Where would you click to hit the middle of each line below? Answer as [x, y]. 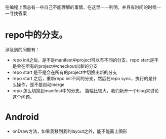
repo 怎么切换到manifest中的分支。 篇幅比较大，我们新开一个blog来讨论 [85, 90]
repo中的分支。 [37, 35]
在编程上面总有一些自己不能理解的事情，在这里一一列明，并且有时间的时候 [81, 7]
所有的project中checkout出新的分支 [62, 66]
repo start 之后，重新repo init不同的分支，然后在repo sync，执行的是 [83, 78]
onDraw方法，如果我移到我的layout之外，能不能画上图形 [70, 131]
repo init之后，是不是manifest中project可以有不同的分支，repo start [81, 60]
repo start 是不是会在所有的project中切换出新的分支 [64, 72]
